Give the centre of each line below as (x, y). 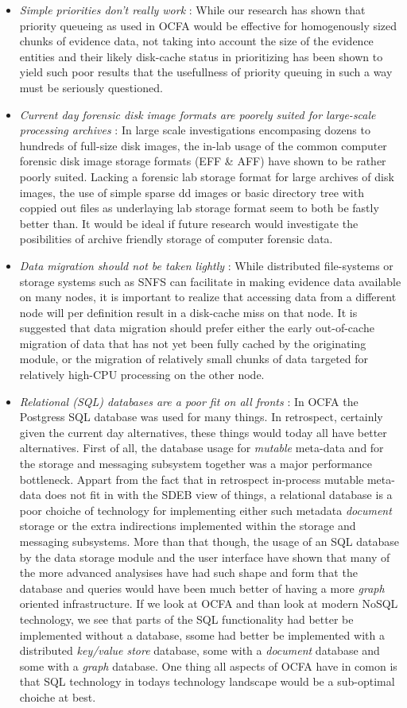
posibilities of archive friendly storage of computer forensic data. (176, 239)
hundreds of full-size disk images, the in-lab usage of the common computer (203, 145)
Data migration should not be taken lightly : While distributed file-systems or (206, 265)
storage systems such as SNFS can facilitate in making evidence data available (210, 281)
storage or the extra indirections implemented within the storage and (188, 526)
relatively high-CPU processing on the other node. (142, 375)
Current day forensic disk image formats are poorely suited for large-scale (198, 114)
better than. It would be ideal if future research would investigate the (189, 223)
